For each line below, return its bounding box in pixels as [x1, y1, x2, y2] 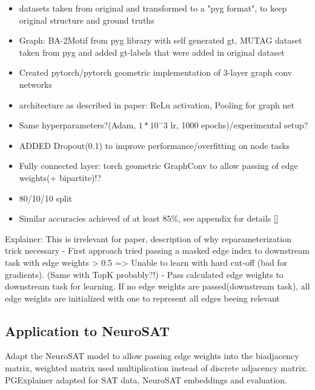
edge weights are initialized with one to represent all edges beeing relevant [5, 291, 280, 304]
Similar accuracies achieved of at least [19, 212, 160, 225]
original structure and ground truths [19, 13, 154, 26]
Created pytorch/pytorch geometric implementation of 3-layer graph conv [19, 66, 292, 79]
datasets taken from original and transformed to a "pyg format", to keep [19, 2, 287, 14]
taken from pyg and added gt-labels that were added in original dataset [19, 45, 285, 58]
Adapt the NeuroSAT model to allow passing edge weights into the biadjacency [5, 349, 299, 362]
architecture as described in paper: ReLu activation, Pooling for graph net [19, 98, 294, 111]
